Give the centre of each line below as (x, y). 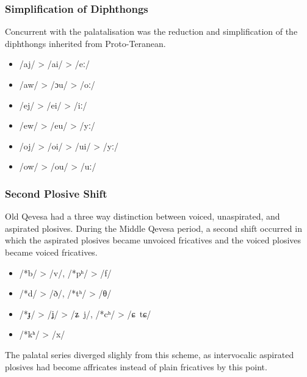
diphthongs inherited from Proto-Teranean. (85, 43)
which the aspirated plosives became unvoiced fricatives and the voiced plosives (153, 240)
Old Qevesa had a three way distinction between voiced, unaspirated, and (143, 216)
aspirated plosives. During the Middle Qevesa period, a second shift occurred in (153, 228)
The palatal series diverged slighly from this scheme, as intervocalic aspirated (150, 354)
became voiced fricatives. (51, 252)
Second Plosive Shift (56, 193)
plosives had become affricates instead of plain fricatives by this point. (136, 366)
